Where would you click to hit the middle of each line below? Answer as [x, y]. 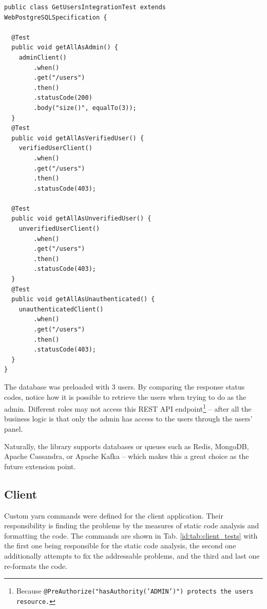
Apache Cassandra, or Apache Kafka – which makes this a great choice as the [127, 456]
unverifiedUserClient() [59, 229]
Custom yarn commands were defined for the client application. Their [114, 515]
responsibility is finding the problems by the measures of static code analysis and [132, 525]
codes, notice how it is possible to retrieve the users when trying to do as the [125, 396]
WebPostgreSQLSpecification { [56, 17]
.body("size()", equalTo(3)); [85, 108]
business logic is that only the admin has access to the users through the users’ [128, 419]
